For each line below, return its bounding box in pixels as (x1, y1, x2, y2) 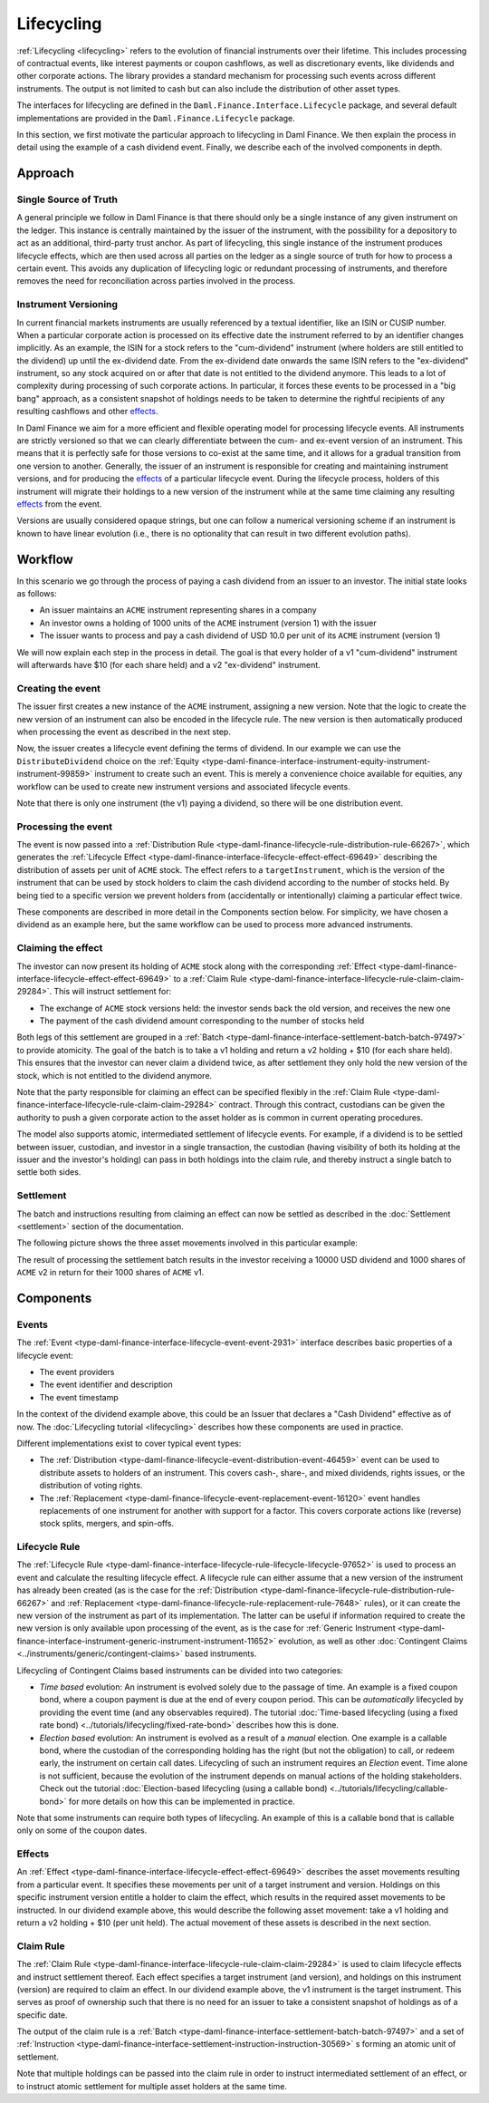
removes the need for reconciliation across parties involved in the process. (16, 276, 296, 286)
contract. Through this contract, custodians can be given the (218, 1100, 446, 1110)
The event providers (39, 1367, 115, 1378)
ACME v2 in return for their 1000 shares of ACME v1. (16, 1267, 205, 1278)
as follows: (16, 588, 58, 599)
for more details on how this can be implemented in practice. (68, 1796, 295, 1807)
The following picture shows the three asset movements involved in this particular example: (16, 1237, 358, 1248)
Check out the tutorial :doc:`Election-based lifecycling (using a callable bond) (39, 1783, 328, 1794)
